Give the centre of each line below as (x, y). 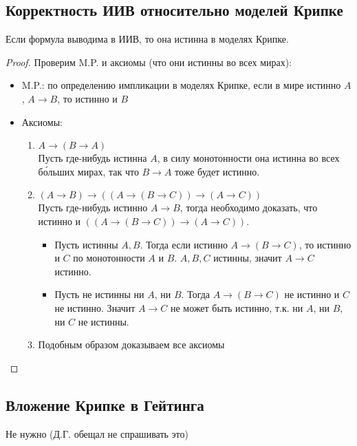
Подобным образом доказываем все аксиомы (131, 344)
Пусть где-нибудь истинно (93, 208)
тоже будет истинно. (217, 171)
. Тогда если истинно (184, 244)
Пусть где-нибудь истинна (93, 158)
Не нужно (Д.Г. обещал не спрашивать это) (97, 433)
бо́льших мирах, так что (88, 171)
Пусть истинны (86, 244)
